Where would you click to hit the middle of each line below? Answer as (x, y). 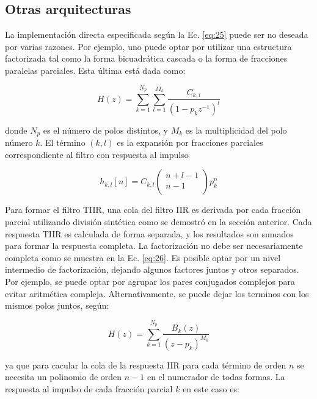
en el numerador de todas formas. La (216, 377)
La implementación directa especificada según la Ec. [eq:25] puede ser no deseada (157, 34)
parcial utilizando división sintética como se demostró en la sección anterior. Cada (158, 221)
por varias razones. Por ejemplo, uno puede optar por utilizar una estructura (148, 46)
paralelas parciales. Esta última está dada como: (95, 70)
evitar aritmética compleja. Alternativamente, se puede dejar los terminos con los (157, 293)
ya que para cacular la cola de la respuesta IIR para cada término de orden (146, 365)
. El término (63, 142)
